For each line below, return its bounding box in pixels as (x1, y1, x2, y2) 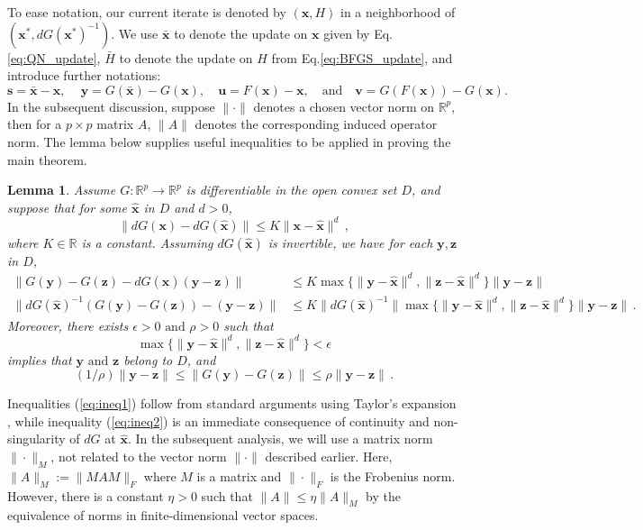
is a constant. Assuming (81, 233, 213, 251)
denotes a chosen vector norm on (253, 96, 434, 115)
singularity (7, 429, 66, 448)
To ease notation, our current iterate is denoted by (7, 3, 286, 21)
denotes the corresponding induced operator (195, 114, 438, 133)
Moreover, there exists (7, 315, 129, 334)
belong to (123, 350, 173, 369)
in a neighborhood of (340, 3, 456, 21)
